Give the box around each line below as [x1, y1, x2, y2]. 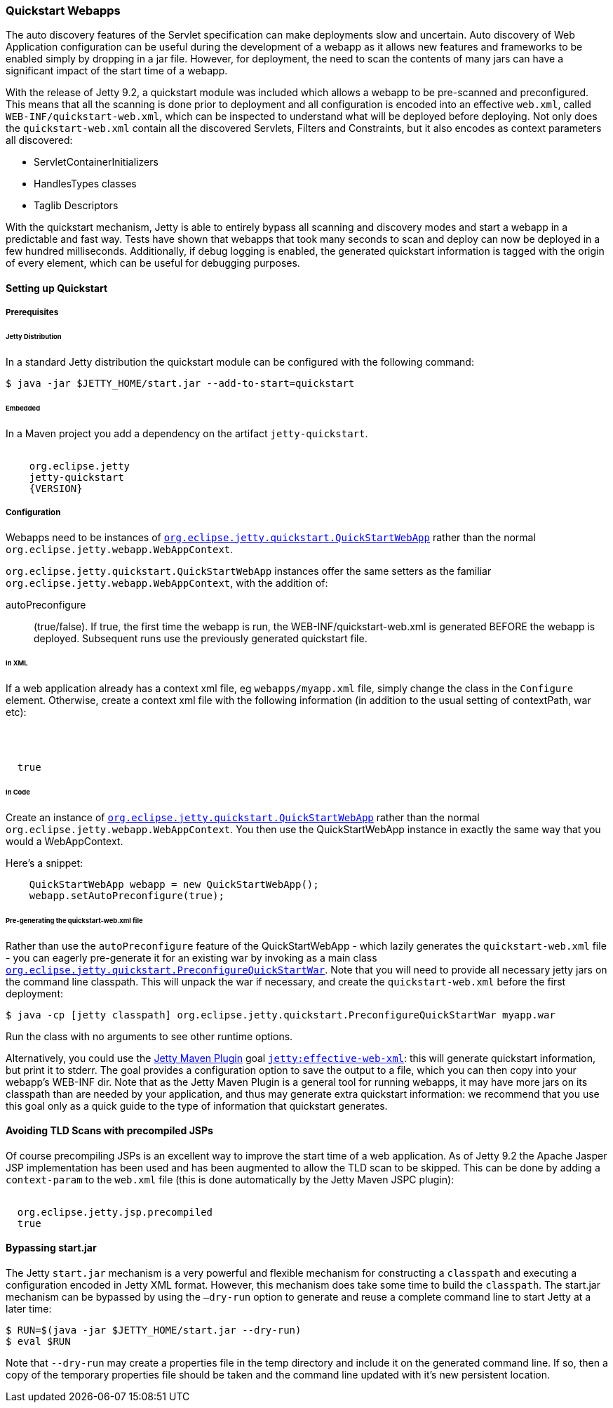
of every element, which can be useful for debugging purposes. [6, 257, 300, 270]
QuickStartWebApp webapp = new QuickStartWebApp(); [29, 878, 319, 890]
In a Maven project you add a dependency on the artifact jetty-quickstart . [6, 427, 368, 439]
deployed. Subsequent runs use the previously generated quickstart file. [34, 632, 368, 644]
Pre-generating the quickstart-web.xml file [6, 916, 143, 924]
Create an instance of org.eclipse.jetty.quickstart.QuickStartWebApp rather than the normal [6, 811, 480, 823]
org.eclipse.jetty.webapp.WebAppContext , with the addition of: [6, 576, 328, 589]
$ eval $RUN [6, 1336, 71, 1348]
